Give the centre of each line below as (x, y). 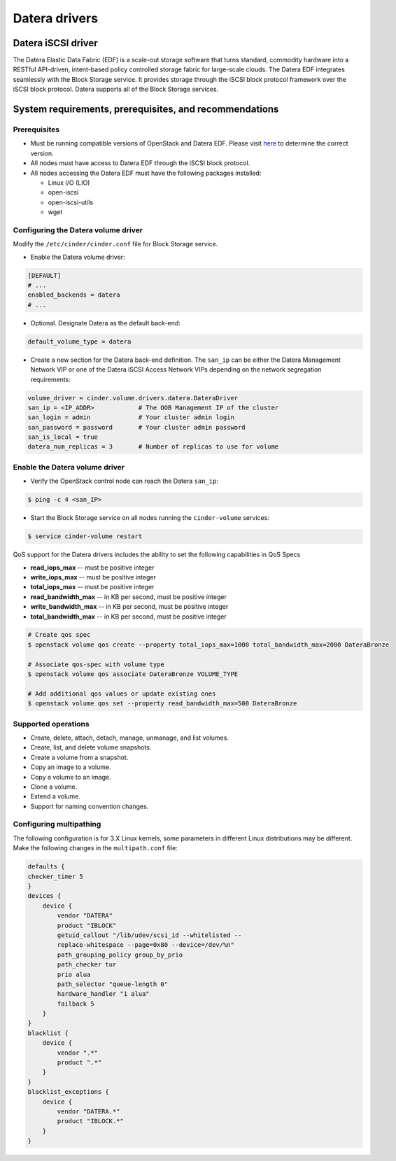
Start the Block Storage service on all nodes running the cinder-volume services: (150, 518)
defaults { (46, 867)
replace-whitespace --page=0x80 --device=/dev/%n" (146, 945)
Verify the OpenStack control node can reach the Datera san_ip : (124, 481)
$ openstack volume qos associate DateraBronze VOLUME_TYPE (133, 674)
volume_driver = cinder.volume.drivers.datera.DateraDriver (133, 398)
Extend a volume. (55, 796)
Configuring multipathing (57, 824)
